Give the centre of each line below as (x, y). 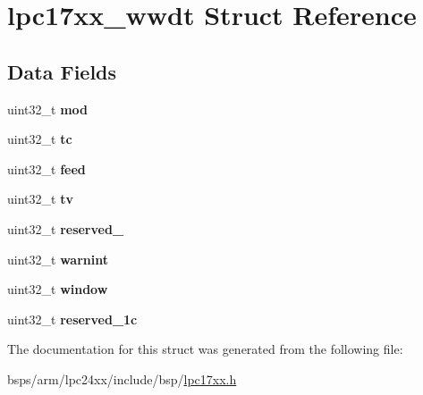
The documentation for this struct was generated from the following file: (205, 349)
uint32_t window (58, 289)
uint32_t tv (40, 199)
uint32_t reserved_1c (72, 319)
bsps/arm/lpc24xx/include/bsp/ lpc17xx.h (122, 378)
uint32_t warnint (58, 259)
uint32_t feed (47, 168)
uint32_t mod (47, 109)
